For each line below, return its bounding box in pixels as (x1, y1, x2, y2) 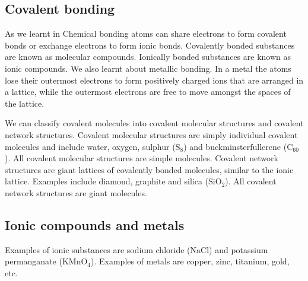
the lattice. (5, 97, 45, 109)
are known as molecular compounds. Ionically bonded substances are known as (5, 50, 291, 63)
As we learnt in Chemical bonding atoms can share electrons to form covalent (5, 27, 287, 40)
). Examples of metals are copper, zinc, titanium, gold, (91, 255, 290, 267)
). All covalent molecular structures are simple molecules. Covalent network (5, 152, 278, 164)
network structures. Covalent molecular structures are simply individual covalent (5, 128, 298, 140)
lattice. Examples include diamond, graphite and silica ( (5, 175, 209, 187)
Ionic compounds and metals (5, 215, 185, 234)
